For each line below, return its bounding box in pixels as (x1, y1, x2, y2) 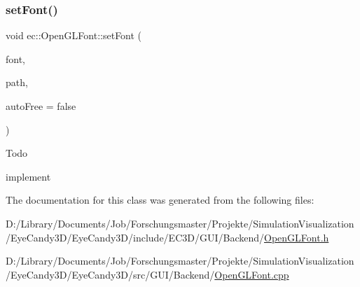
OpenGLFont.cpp (214, 267, 289, 281)
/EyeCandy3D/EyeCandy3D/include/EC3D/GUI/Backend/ (6, 230, 264, 244)
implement (6, 169, 51, 183)
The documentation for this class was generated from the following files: (6, 192, 314, 207)
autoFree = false (6, 99, 76, 113)
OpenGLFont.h (264, 230, 329, 244)
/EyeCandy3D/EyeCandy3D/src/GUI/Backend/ (6, 267, 215, 281)
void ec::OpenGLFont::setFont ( (6, 28, 142, 43)
